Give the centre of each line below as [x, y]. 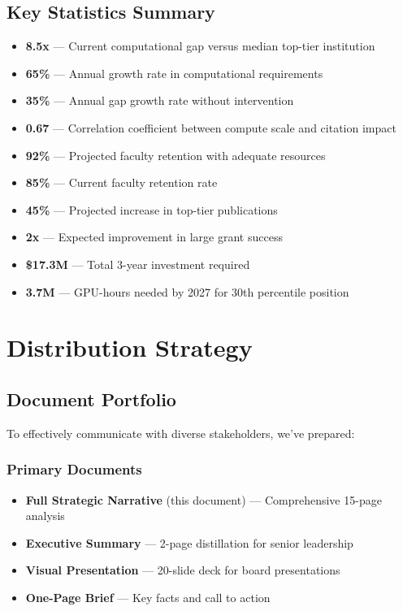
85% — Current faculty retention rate [121, 182]
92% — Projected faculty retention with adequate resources [175, 155]
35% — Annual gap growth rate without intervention [160, 100]
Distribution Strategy [130, 347]
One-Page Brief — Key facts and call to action [148, 597]
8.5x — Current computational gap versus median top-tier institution [200, 46]
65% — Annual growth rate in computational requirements [174, 73]
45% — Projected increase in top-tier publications [152, 209]
